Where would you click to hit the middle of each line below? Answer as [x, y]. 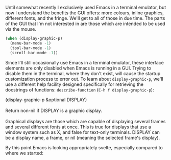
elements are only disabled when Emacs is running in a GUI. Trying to [78, 68]
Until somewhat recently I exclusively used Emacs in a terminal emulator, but [86, 7]
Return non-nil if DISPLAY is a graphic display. [54, 110]
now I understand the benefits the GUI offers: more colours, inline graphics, [85, 13]
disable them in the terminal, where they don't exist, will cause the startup [83, 73]
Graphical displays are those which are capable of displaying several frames [86, 121]
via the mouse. [21, 29]
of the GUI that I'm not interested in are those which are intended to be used [85, 24]
